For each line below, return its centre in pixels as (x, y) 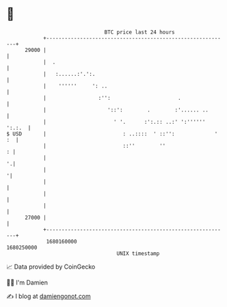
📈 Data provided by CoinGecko (51, 267)
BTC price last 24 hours (139, 32)
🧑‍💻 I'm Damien (27, 282)
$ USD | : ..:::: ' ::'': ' (112, 134)
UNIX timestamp (138, 253)
